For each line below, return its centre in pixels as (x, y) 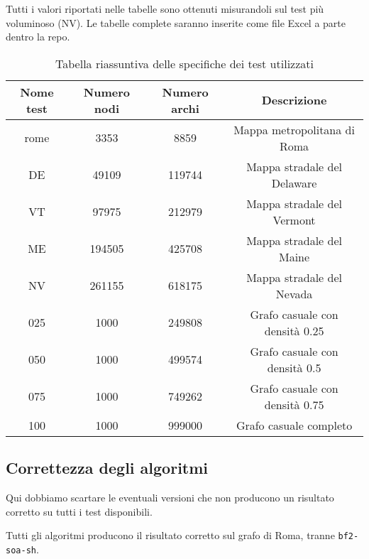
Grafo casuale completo (294, 425)
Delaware (294, 183)
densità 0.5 (294, 367)
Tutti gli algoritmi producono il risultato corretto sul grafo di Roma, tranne (170, 535)
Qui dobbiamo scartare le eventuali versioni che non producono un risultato (170, 497)
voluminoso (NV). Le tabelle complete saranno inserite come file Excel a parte (176, 22)
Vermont (294, 219)
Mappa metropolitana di (294, 129)
